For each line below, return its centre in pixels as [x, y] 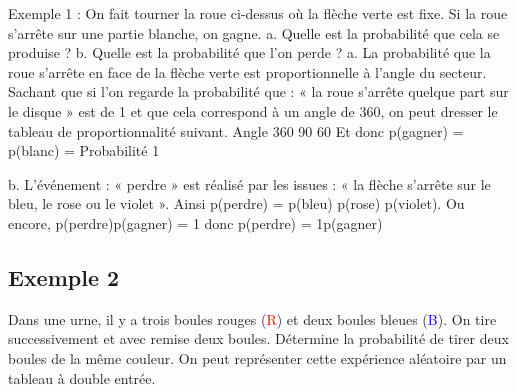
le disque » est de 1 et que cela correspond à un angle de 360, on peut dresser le [253, 110]
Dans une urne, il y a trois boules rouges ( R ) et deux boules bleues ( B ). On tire [252, 318]
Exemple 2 [64, 276]
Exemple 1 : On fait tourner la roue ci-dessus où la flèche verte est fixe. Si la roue [258, 13]
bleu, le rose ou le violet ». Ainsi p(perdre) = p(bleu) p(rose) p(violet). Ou [236, 203]
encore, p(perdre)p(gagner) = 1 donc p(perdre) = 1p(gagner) [195, 222]
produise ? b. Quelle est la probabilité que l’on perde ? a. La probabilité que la [249, 52]
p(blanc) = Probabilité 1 [84, 150]
